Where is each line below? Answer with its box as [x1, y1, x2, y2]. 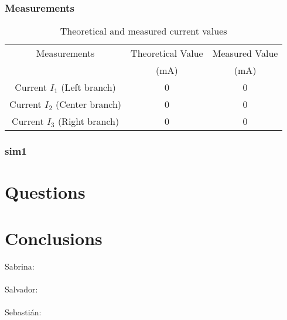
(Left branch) [61, 80, 116, 94]
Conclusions [5, 226, 102, 250]
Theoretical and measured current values [60, 24, 227, 38]
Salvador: [5, 282, 38, 295]
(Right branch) [57, 114, 119, 128]
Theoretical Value [131, 46, 203, 60]
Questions [5, 180, 86, 204]
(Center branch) [55, 97, 122, 111]
